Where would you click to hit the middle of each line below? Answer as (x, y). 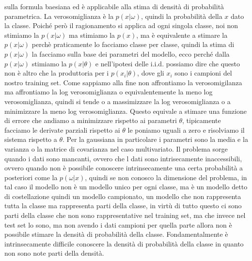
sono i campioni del (203, 73)
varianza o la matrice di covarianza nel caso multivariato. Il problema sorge (116, 148)
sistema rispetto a (31, 139)
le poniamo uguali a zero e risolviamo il (186, 130)
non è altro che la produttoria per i (57, 73)
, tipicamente (202, 120)
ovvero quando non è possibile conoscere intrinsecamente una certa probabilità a (124, 168)
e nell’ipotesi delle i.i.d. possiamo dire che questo (168, 63)
